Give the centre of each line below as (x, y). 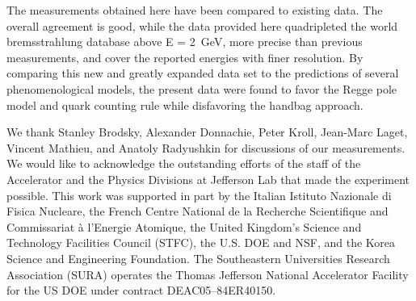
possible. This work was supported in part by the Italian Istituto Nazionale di (199, 195)
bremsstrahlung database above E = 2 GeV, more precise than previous (185, 42)
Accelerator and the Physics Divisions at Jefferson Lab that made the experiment (208, 179)
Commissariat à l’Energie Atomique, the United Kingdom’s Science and (184, 226)
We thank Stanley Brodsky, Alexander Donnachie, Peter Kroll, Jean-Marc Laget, (207, 132)
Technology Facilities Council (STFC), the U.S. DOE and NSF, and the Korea (201, 242)
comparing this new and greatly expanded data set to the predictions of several (203, 73)
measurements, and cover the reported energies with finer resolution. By (185, 57)
